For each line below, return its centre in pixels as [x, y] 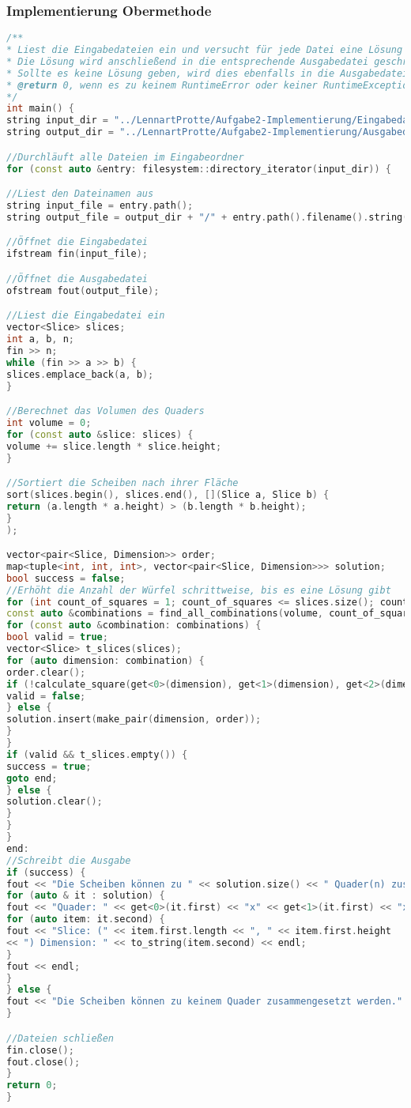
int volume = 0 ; [49, 422]
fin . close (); [40, 1050]
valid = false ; [46, 696]
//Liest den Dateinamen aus [80, 194]
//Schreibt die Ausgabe [69, 860]
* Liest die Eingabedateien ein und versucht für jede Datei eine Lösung [205, 50]
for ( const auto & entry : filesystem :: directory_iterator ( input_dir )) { [199, 169]
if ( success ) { [46, 872]
